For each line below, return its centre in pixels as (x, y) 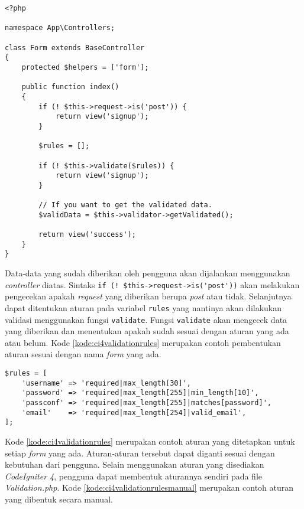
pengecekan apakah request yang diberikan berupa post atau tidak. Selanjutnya (148, 296)
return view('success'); (87, 235)
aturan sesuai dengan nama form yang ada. (83, 354)
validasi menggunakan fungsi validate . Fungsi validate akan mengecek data (146, 319)
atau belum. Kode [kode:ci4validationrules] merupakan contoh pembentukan (143, 342)
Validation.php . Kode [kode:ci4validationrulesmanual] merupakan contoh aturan (149, 487)
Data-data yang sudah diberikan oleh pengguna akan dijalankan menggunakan (148, 273)
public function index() (70, 87)
